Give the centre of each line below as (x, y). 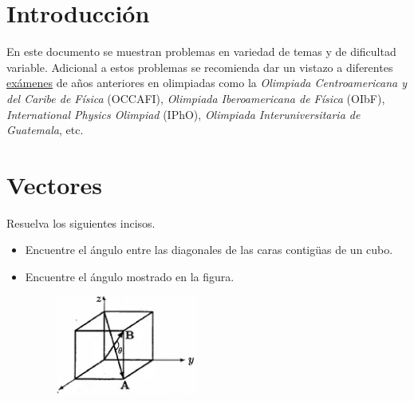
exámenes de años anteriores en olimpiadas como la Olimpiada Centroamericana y (207, 83)
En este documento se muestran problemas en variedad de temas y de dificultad (201, 52)
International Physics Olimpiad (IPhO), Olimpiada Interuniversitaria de (183, 114)
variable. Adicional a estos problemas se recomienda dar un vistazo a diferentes (200, 67)
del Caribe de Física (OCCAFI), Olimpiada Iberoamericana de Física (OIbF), (196, 98)
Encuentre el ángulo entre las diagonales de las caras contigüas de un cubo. (209, 250)
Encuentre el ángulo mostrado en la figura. (130, 276)
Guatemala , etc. (45, 130)
